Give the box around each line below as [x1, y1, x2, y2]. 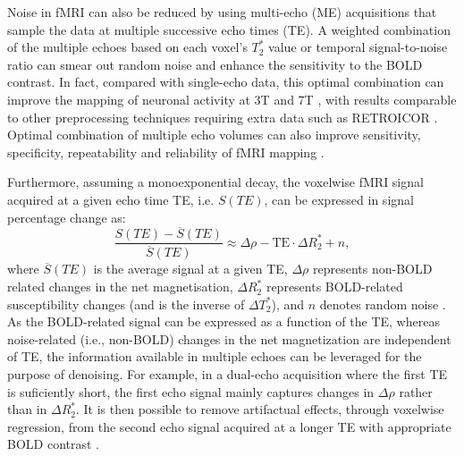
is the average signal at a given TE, [93, 259, 288, 278]
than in [7, 400, 47, 418]
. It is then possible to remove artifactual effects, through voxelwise [76, 400, 444, 418]
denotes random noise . [319, 294, 446, 313]
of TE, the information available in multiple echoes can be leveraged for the [7, 347, 422, 366]
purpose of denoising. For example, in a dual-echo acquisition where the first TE [7, 365, 448, 384]
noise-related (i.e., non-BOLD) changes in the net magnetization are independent [7, 329, 451, 348]
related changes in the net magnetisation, [7, 277, 233, 296]
